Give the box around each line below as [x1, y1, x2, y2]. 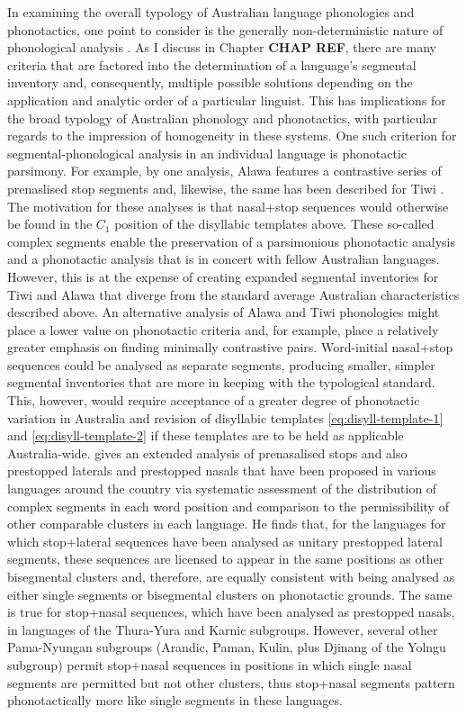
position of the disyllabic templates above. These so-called [114, 214, 435, 233]
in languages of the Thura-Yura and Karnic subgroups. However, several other [7, 620, 438, 638]
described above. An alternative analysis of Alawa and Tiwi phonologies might [7, 303, 440, 321]
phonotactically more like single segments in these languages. [7, 691, 343, 710]
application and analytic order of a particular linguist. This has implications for [7, 90, 446, 109]
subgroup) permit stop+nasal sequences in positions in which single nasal [7, 655, 412, 674]
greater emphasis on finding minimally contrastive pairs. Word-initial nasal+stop [7, 338, 453, 357]
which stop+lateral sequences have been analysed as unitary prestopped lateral [7, 531, 444, 550]
